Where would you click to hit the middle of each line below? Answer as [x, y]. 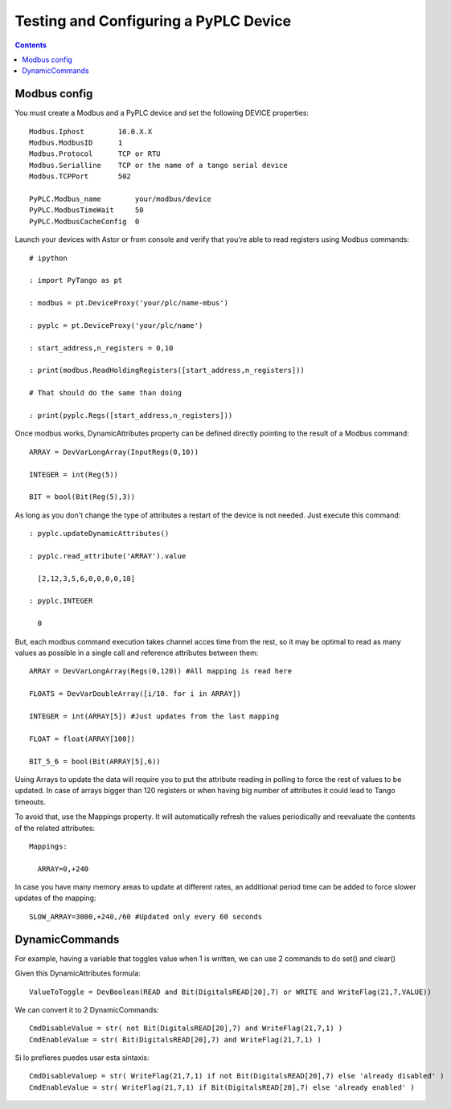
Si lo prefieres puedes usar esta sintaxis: [82, 1058]
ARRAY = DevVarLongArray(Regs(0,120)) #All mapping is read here [161, 671]
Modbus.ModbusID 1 [76, 143]
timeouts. [30, 802]
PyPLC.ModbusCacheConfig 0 [84, 221]
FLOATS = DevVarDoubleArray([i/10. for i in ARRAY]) [135, 694]
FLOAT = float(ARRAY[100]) [82, 739]
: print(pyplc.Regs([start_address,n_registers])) [131, 415]
